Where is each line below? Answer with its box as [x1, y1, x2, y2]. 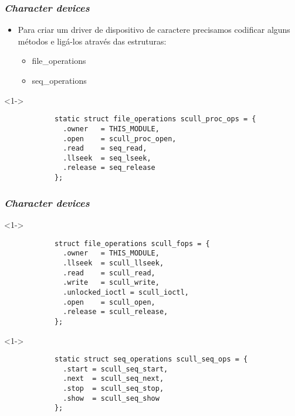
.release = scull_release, [63, 308, 168, 316]
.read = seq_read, [63, 144, 147, 153]
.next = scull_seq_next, [63, 374, 164, 383]
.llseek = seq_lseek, [63, 154, 151, 162]
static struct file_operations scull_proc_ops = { [54, 115, 256, 124]
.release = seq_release [63, 163, 155, 172]
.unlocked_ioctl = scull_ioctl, [63, 288, 189, 296]
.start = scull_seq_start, [63, 364, 168, 373]
